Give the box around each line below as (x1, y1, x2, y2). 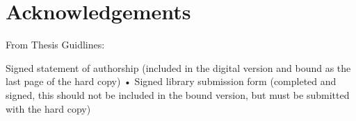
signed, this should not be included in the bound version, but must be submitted (6, 87, 350, 102)
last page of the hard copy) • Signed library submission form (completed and (6, 74, 337, 89)
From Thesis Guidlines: (6, 37, 105, 52)
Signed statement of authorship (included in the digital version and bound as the (6, 60, 351, 75)
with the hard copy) (6, 101, 91, 115)
